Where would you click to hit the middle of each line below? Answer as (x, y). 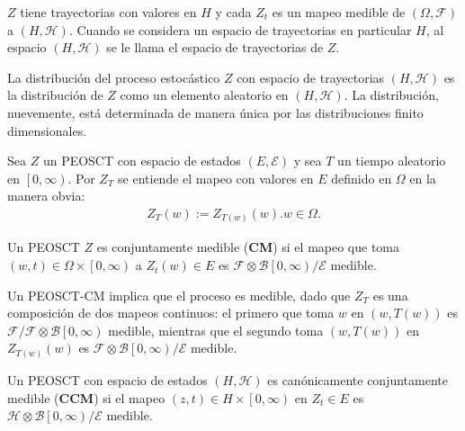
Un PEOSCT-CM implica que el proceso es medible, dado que (179, 295)
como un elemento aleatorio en (204, 95)
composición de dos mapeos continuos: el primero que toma (171, 313)
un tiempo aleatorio (392, 161)
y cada (233, 12)
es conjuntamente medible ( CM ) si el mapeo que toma (248, 247)
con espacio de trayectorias (311, 77)
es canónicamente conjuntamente (358, 379)
